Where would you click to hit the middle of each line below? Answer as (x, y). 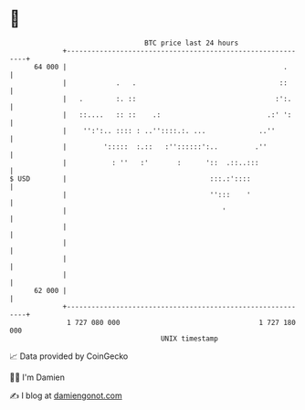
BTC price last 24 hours (192, 43)
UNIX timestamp (189, 338)
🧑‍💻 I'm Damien (37, 377)
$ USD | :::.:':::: (130, 179)
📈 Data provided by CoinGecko (69, 356)
